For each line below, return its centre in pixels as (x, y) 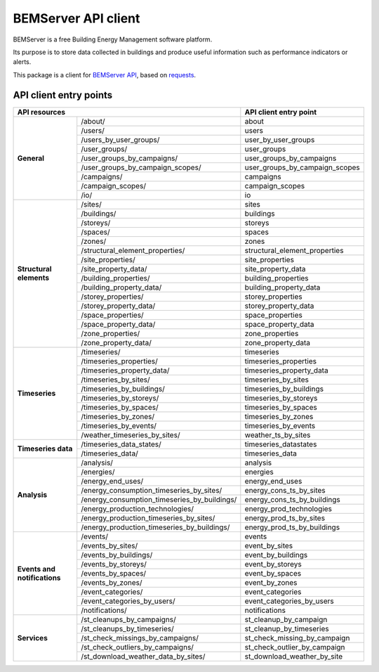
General (31, 158)
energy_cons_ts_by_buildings (292, 499)
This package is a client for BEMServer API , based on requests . (105, 75)
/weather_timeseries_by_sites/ (131, 434)
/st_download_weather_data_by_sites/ (143, 656)
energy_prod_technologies (288, 508)
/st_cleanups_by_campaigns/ (128, 619)
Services (33, 638)
